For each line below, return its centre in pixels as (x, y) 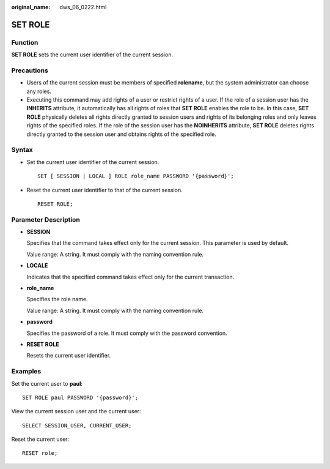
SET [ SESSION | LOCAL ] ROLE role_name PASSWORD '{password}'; (136, 176)
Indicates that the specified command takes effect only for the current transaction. (130, 277)
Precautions (30, 70)
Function (25, 42)
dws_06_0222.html (83, 7)
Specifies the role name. (57, 299)
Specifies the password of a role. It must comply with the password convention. (127, 333)
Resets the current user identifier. (69, 356)
